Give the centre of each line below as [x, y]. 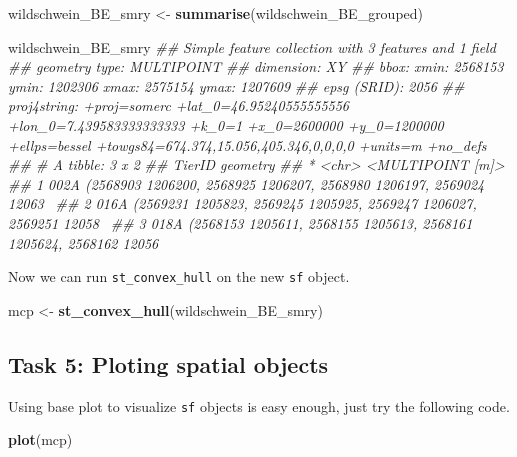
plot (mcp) [40, 439]
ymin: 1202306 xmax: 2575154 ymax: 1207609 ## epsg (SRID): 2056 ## [236, 85]
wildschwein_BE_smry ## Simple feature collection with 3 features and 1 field [252, 46]
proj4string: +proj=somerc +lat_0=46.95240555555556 [179, 105]
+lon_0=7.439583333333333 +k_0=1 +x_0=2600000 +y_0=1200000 [226, 124]
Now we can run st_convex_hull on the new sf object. [179, 276]
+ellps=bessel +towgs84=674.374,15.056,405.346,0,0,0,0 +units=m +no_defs [247, 144]
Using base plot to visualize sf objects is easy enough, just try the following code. [259, 405]
